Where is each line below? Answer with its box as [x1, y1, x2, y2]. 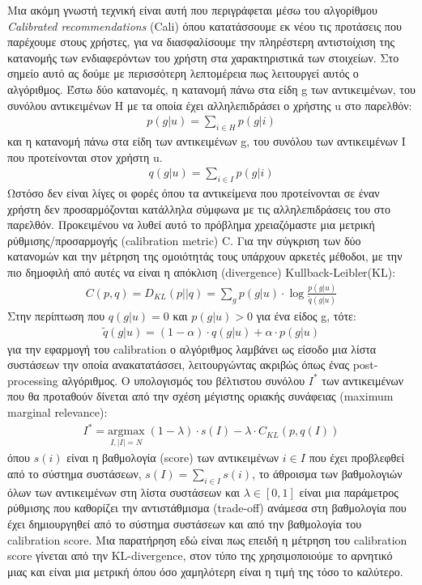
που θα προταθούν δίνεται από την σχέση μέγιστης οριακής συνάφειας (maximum [7, 388, 394, 405]
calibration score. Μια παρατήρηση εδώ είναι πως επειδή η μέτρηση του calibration [7, 531, 407, 548]
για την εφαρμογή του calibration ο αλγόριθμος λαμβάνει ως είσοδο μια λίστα [7, 340, 377, 357]
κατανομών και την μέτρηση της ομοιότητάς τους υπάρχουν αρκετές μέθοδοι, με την [7, 248, 403, 265]
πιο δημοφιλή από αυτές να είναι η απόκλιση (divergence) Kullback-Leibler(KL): [7, 263, 396, 280]
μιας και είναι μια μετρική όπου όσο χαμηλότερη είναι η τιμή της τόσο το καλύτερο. [7, 562, 403, 579]
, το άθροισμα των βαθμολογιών [252, 465, 403, 481]
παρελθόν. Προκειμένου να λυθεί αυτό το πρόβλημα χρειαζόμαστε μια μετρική [7, 216, 375, 233]
